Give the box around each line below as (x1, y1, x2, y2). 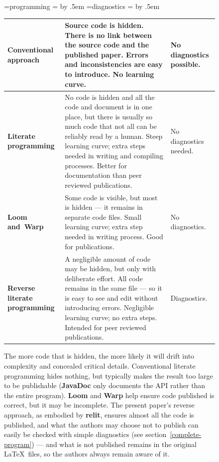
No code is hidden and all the (65, 91, 155, 102)
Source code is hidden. (65, 20, 144, 30)
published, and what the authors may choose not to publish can (4, 419, 199, 430)
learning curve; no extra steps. (65, 312, 157, 323)
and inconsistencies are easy (65, 59, 163, 69)
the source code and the (65, 39, 149, 50)
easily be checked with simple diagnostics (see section (4, 429, 167, 440)
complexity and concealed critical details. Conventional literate (4, 360, 196, 371)
